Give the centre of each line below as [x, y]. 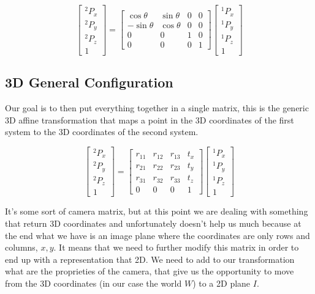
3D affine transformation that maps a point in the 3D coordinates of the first [150, 119]
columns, [21, 247]
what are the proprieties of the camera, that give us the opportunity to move [150, 271]
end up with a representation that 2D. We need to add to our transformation [150, 259]
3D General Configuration [89, 82]
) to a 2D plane [222, 283]
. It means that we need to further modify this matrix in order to [176, 247]
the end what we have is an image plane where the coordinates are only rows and [157, 235]
